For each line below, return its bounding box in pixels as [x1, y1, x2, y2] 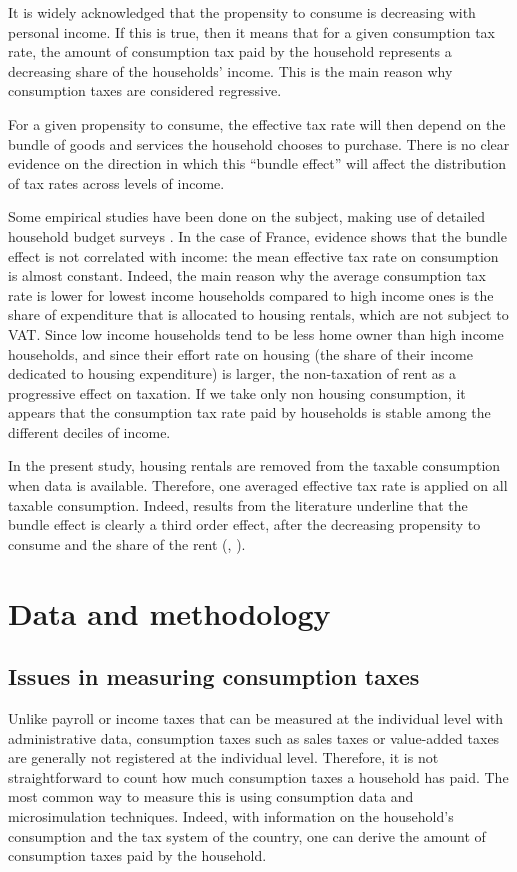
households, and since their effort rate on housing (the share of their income [8, 343, 473, 364]
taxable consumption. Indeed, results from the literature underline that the [8, 494, 468, 515]
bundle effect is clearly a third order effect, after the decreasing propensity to [8, 514, 481, 535]
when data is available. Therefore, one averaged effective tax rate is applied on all [8, 475, 508, 496]
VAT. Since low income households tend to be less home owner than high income [8, 323, 504, 344]
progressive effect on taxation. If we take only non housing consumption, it [8, 382, 466, 403]
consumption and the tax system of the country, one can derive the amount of [8, 825, 486, 846]
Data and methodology [8, 592, 331, 633]
